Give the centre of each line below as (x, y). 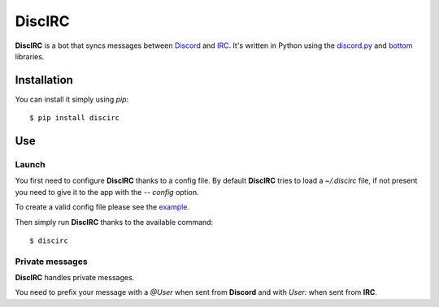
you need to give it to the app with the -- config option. (107, 192)
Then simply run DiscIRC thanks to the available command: (114, 222)
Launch (30, 165)
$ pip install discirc (75, 118)
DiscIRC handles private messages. (75, 278)
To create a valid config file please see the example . (102, 207)
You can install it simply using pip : (72, 99)
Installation (44, 80)
